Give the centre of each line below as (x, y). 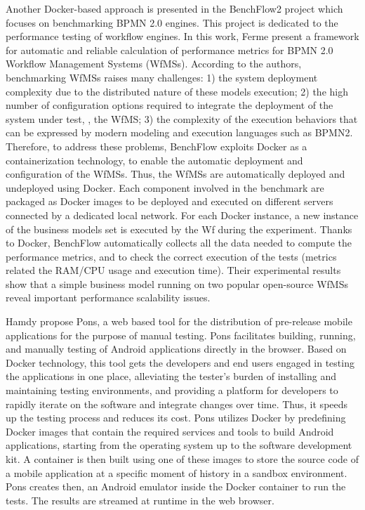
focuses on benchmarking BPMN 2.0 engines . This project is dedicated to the (172, 22)
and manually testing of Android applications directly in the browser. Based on (176, 349)
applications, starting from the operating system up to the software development (179, 445)
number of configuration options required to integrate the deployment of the (170, 105)
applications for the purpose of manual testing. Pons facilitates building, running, (181, 335)
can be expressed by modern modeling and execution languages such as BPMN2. (179, 132)
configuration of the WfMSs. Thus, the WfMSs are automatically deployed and (175, 174)
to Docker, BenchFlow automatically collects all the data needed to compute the (179, 243)
